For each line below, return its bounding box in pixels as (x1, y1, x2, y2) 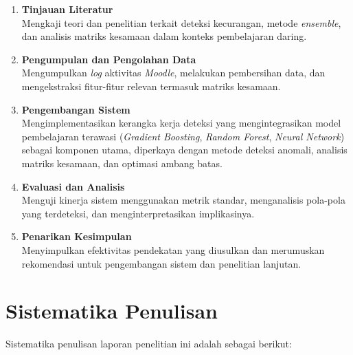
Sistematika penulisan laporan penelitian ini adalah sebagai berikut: (5, 336, 292, 351)
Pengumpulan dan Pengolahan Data (21, 52, 196, 66)
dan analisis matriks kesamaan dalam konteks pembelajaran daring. (21, 29, 307, 43)
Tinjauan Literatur (21, 2, 113, 16)
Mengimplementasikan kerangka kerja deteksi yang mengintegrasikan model (21, 116, 341, 130)
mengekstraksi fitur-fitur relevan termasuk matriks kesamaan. (21, 78, 281, 93)
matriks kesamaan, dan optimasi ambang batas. (21, 155, 223, 170)
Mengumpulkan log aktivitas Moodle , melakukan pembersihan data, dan (21, 65, 326, 80)
